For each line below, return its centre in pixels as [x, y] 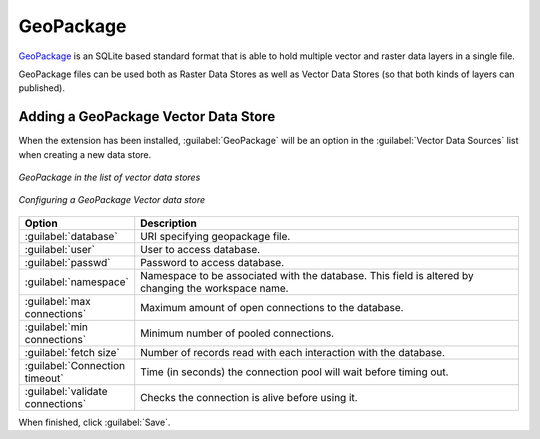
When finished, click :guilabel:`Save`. [94, 422]
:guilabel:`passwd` [67, 262]
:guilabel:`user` [59, 249]
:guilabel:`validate [66, 391]
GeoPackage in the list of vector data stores [109, 177]
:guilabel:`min [56, 327]
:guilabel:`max [57, 301]
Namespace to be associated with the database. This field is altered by [307, 275]
